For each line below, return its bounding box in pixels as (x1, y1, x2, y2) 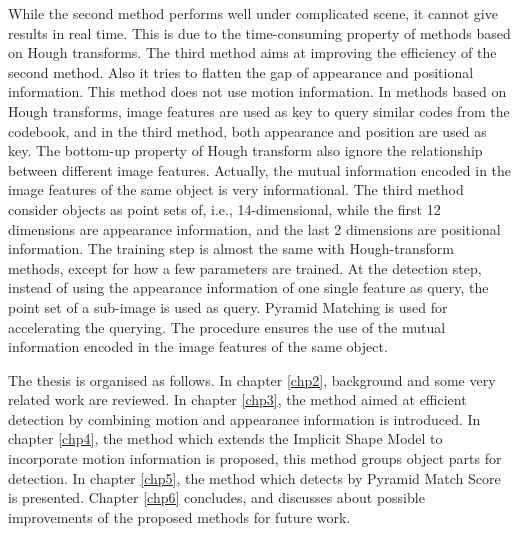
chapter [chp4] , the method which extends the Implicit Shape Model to (8, 428, 443, 449)
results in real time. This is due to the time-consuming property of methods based (8, 22, 511, 43)
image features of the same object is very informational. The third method (8, 179, 464, 200)
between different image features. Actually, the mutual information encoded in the (8, 159, 512, 180)
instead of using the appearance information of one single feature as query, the (8, 277, 489, 298)
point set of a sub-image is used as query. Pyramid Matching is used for (8, 296, 448, 317)
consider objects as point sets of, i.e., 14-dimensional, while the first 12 (8, 198, 441, 219)
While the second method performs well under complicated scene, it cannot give (8, 3, 498, 23)
